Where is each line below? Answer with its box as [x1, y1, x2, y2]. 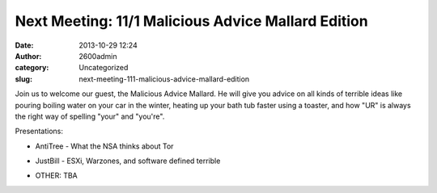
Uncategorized [78, 63, 129, 73]
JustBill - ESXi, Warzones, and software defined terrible [35, 156, 221, 166]
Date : [15, 40, 34, 50]
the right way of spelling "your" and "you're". [15, 111, 165, 121]
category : [15, 63, 49, 73]
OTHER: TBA [35, 170, 78, 181]
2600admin [78, 51, 117, 61]
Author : [15, 51, 42, 61]
